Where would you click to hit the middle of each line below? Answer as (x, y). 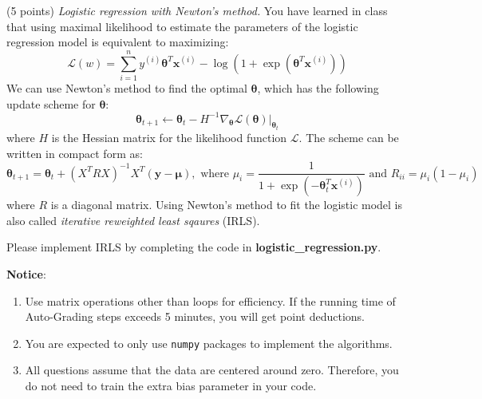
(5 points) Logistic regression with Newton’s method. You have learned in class (197, 10)
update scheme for (51, 103)
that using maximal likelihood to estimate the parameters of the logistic (182, 26)
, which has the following (318, 87)
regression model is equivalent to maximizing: (118, 42)
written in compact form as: (75, 153)
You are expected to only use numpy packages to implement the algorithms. (209, 343)
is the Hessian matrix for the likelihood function (169, 138)
